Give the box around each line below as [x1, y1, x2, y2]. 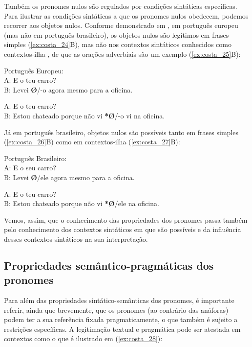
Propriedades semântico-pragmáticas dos [4, 257, 214, 273]
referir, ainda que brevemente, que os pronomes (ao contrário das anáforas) [4, 304, 229, 315]
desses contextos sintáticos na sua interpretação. [4, 233, 148, 244]
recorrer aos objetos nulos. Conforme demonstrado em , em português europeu [4, 20, 238, 30]
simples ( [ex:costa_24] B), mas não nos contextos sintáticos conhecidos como [4, 39, 231, 49]
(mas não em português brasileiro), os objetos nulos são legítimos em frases [4, 29, 229, 40]
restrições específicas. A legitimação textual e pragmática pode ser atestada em [4, 324, 241, 334]
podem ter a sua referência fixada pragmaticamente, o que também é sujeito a [4, 314, 238, 324]
